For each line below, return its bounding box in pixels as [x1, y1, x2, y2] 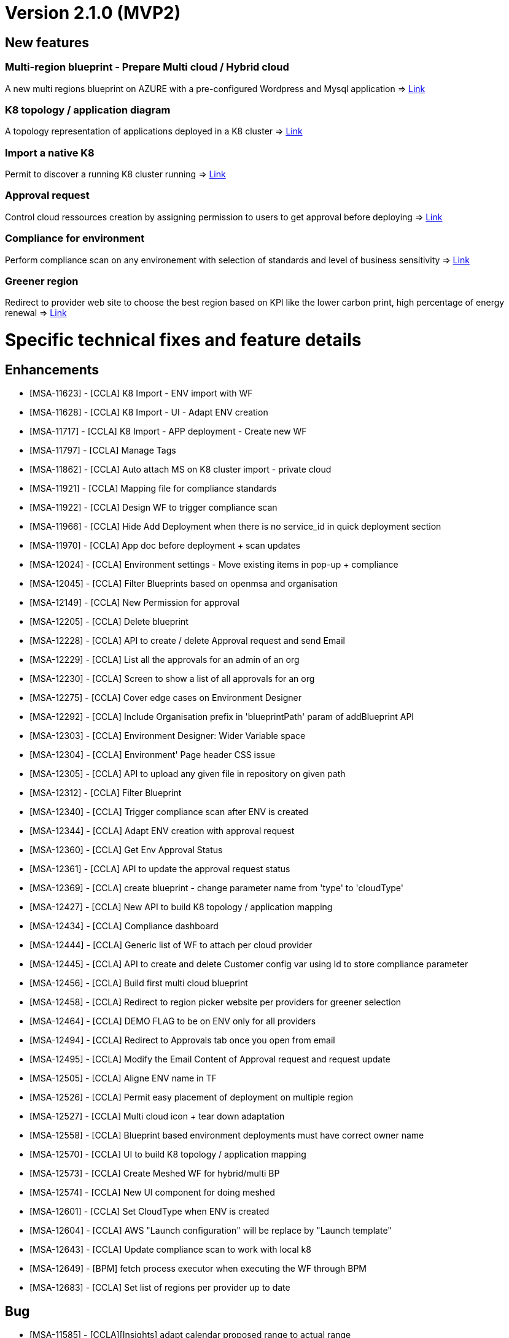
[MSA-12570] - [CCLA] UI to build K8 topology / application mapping [29, 1149, 306, 1160]
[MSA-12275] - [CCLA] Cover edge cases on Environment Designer [29, 692, 302, 703]
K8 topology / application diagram [5, 103, 171, 116]
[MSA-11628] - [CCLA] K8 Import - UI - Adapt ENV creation [29, 407, 268, 418]
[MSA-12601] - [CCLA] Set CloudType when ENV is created [29, 1206, 270, 1217]
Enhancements [5, 362, 99, 377]
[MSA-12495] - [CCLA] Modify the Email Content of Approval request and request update [29, 1054, 390, 1065]
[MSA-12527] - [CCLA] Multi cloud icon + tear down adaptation [29, 1111, 285, 1122]
